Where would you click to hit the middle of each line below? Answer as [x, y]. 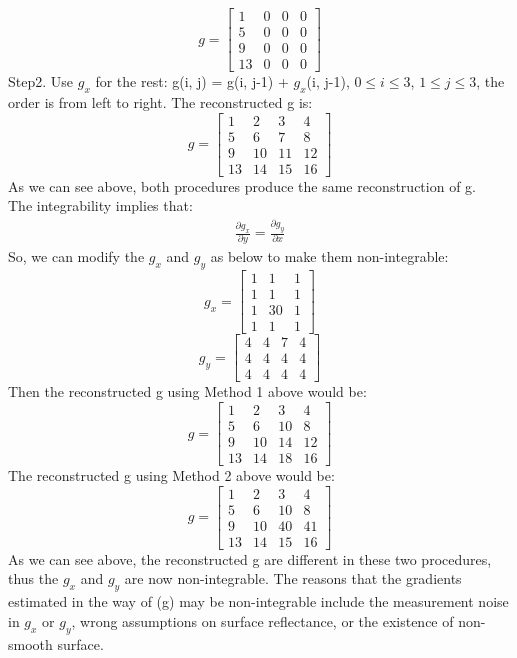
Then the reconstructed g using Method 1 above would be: [187, 391]
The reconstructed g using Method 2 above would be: [171, 475]
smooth [30, 643]
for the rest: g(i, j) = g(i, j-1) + [192, 81]
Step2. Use [41, 81]
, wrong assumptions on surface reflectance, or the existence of [262, 620]
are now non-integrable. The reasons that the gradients [293, 578]
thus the [33, 578]
